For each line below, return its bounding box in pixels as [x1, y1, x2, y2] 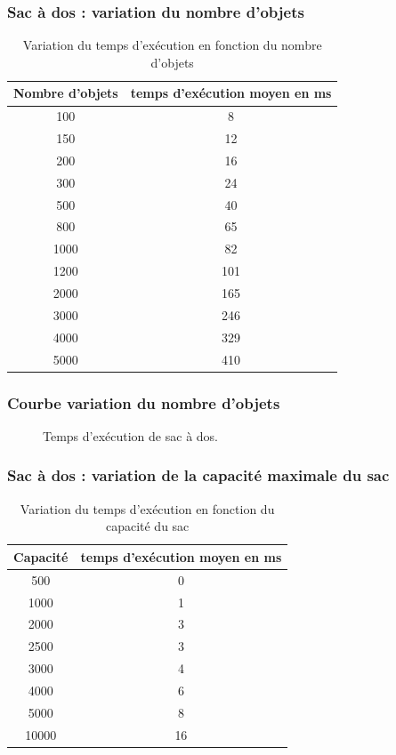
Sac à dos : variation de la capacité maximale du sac [7, 464, 390, 486]
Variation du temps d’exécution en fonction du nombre [22, 36, 322, 54]
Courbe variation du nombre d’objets [7, 391, 280, 414]
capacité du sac [105, 517, 190, 535]
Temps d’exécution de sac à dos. [43, 426, 218, 445]
